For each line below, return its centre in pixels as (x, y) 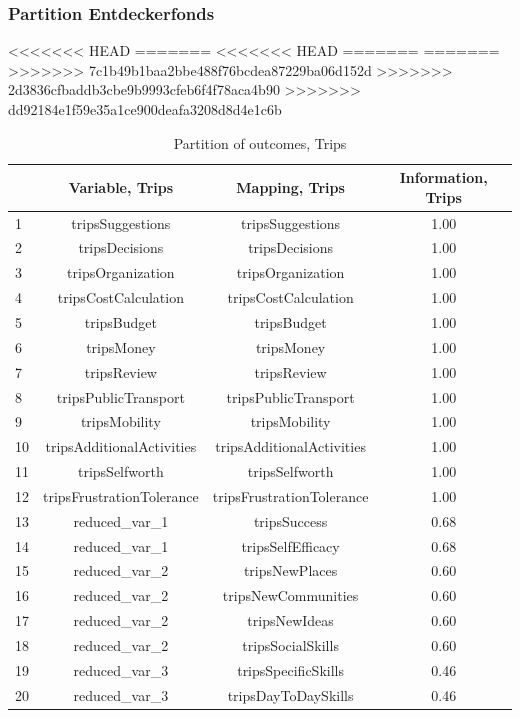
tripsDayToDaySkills (290, 694)
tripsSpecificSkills (290, 669)
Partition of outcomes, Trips (260, 142)
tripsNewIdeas (290, 620)
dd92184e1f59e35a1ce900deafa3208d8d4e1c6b (145, 109)
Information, (443, 177)
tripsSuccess (290, 520)
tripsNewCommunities (290, 595)
